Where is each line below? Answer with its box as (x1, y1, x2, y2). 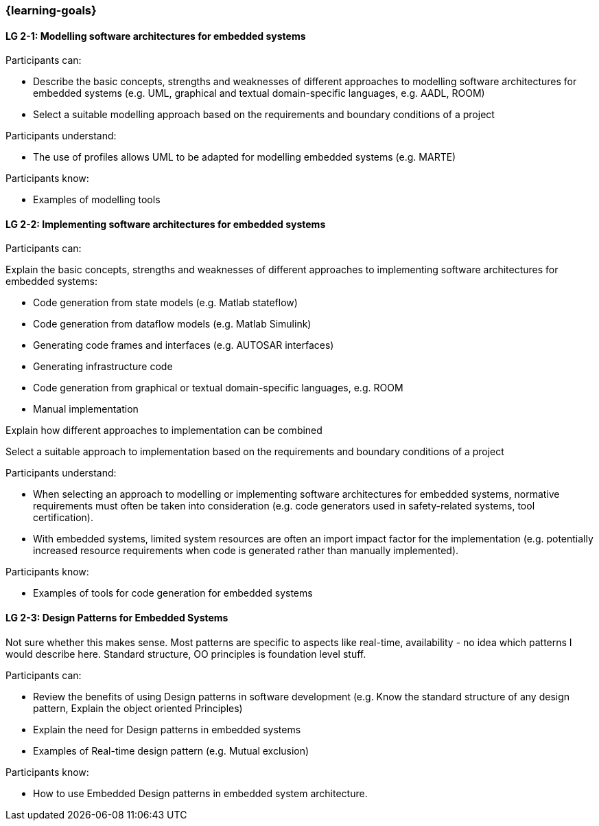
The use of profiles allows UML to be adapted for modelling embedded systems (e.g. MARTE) (33, 151, 456, 163)
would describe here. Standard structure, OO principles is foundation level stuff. (5, 647, 366, 660)
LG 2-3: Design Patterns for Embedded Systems (5, 612, 228, 624)
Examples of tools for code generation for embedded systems (33, 587, 313, 599)
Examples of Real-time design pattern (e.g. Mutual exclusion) (33, 744, 309, 757)
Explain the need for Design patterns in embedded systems (33, 723, 301, 735)
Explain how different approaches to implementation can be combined (5, 424, 322, 437)
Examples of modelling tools (33, 194, 161, 206)
